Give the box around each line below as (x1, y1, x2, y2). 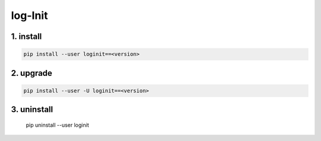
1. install (11, 31, 42, 41)
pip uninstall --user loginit (26, 121, 89, 129)
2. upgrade (11, 68, 53, 78)
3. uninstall (11, 104, 53, 115)
